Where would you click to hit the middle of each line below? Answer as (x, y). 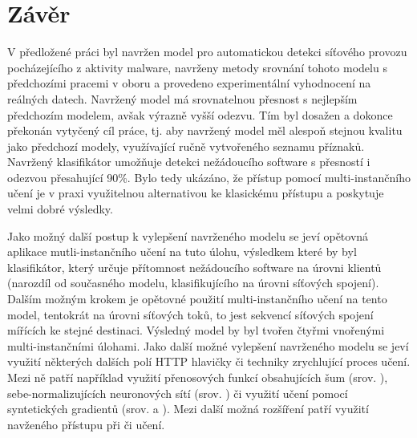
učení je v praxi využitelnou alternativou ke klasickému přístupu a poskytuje (196, 193)
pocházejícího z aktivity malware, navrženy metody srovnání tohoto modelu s (197, 67)
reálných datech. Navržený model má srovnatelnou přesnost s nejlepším (182, 98)
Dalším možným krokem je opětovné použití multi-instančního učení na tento (197, 299)
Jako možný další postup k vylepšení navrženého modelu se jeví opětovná (188, 235)
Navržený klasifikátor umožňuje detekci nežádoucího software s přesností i (189, 162)
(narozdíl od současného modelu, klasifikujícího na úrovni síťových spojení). (193, 283)
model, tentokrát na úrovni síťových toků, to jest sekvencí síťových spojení (190, 314)
